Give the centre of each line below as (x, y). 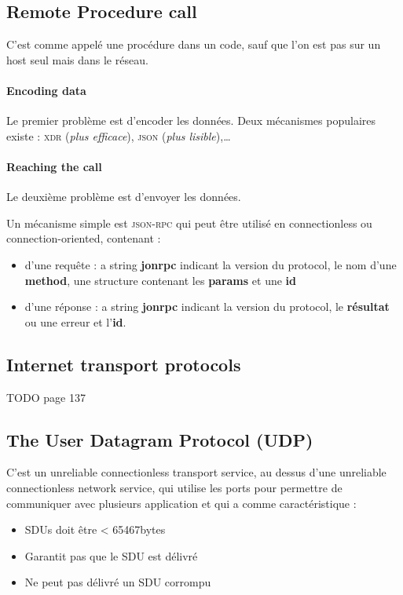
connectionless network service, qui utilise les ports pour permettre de (174, 487)
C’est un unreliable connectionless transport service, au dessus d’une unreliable (196, 472)
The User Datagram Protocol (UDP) (160, 439)
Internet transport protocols (124, 364)
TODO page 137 (46, 397)
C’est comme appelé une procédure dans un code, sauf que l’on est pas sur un (194, 44)
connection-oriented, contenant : (84, 238)
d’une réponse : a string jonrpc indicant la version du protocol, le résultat (207, 307)
